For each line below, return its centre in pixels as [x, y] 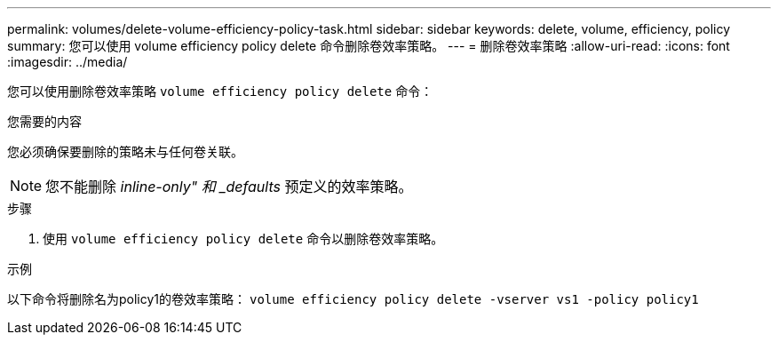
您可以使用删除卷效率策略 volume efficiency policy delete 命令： [220, 91]
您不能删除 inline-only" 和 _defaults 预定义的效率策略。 [229, 187]
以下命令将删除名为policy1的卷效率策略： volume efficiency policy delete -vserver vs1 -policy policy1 [353, 299]
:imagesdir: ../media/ [67, 62]
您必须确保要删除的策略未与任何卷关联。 [125, 151]
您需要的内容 [44, 121]
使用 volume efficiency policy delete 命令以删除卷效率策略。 [243, 239]
